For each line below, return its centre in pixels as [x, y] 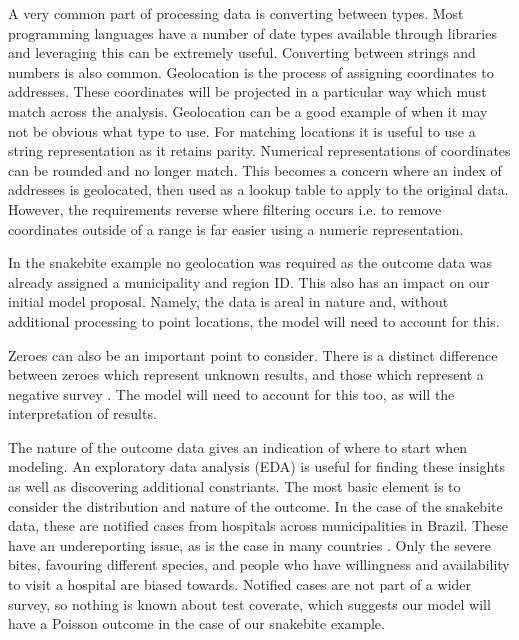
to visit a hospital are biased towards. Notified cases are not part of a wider [240, 584]
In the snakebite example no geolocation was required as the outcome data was [250, 262]
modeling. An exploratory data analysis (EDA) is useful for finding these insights [256, 466]
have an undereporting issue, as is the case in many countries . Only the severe [249, 544]
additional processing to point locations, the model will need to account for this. [254, 320]
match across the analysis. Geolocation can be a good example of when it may [248, 110]
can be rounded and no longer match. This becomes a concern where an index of [255, 169]
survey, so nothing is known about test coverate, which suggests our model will [249, 603]
